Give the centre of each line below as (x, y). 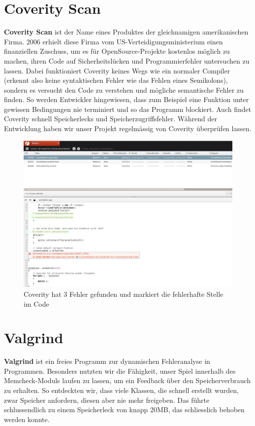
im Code (36, 303)
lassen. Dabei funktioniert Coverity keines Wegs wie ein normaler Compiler (117, 70)
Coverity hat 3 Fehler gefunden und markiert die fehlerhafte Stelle (124, 294)
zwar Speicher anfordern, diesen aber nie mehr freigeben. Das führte (107, 400)
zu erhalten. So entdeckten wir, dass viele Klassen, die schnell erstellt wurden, (121, 390)
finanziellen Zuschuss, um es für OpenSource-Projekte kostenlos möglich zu (117, 51)
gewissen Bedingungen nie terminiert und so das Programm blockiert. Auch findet (128, 109)
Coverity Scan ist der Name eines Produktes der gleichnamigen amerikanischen (126, 32)
